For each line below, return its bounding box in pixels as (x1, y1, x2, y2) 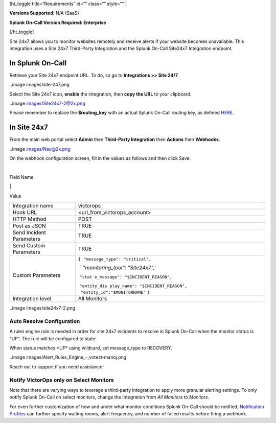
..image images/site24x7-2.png (9, 305, 76, 311)
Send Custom (12, 242, 45, 249)
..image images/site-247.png (9, 82, 70, 88)
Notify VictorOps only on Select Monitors (9, 376, 114, 383)
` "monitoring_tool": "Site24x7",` (79, 264, 156, 271)
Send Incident (12, 229, 46, 236)
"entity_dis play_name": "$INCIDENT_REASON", (79, 284, 188, 289)
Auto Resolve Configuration (9, 317, 80, 324)
